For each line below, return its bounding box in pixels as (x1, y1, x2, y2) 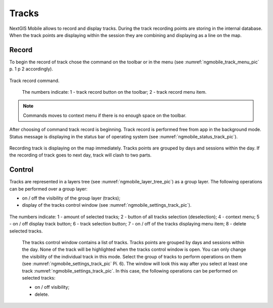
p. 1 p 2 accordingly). (9, 66, 53, 72)
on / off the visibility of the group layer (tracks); (22, 195, 121, 201)
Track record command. (9, 78, 60, 84)
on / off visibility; (34, 284, 70, 290)
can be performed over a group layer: (9, 185, 88, 192)
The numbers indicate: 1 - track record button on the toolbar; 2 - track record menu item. (22, 89, 207, 95)
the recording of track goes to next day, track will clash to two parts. (9, 152, 152, 158)
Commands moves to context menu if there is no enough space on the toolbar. (23, 112, 187, 119)
